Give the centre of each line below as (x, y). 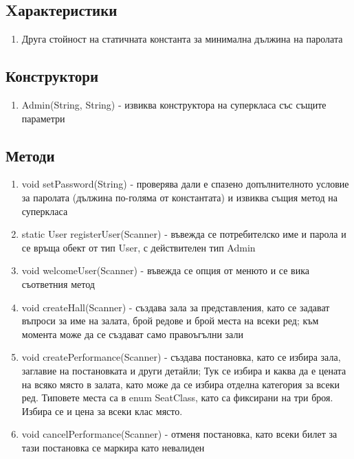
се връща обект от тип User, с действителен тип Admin (139, 247)
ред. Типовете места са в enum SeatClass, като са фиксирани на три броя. (177, 398)
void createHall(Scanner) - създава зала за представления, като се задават (176, 307)
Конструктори (52, 76)
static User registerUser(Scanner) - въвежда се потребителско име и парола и (184, 234)
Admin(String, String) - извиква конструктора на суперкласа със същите (174, 104)
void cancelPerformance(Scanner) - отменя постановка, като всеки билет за (179, 434)
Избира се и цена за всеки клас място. (102, 411)
